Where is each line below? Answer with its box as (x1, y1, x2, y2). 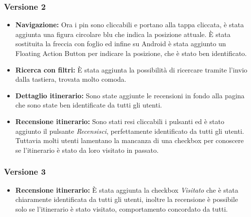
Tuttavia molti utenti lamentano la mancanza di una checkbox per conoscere (15, 135, 244, 145)
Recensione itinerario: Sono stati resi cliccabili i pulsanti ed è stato (15, 116, 224, 126)
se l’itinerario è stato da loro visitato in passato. (15, 145, 159, 155)
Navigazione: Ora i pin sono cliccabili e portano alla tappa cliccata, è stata (15, 19, 244, 30)
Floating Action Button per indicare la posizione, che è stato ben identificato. (15, 48, 247, 58)
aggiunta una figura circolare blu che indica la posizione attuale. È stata (15, 29, 231, 39)
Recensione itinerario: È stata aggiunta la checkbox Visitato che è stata (15, 184, 238, 195)
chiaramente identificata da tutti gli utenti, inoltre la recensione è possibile (15, 194, 238, 204)
